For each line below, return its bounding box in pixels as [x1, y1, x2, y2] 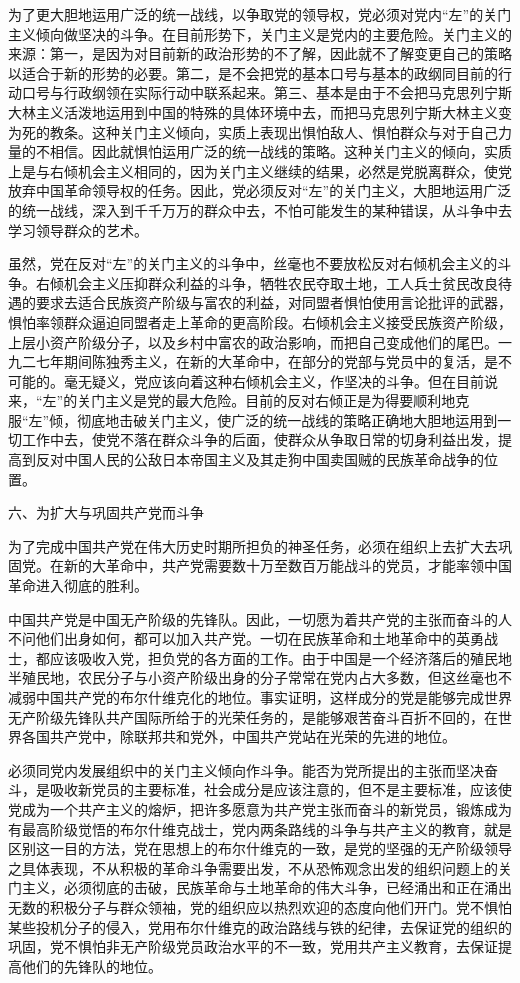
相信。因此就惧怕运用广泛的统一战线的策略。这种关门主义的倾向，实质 [49, 141, 512, 162]
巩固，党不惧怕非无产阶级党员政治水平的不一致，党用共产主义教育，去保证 [8, 936, 498, 957]
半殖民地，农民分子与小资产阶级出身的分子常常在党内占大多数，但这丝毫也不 [8, 667, 512, 688]
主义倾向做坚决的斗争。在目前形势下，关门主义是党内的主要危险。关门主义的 [8, 23, 512, 44]
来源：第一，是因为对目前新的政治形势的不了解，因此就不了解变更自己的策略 [8, 43, 512, 64]
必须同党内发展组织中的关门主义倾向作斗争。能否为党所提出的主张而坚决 [8, 759, 484, 780]
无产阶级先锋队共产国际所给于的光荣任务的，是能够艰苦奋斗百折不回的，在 [8, 706, 498, 727]
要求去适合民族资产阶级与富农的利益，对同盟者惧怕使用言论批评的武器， [35, 292, 512, 313]
